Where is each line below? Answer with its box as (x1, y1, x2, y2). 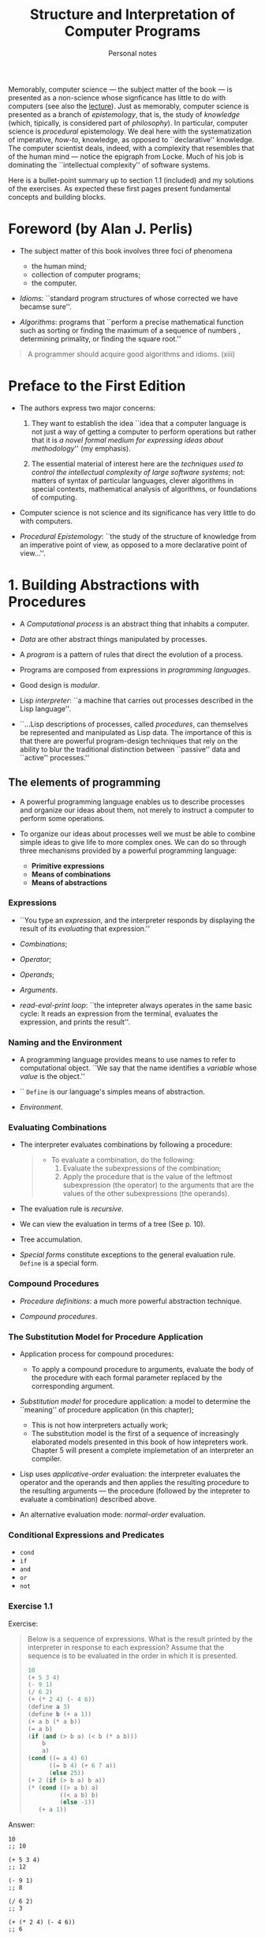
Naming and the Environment (8, 1037, 122, 1048)
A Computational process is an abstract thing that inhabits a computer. (19, 619, 250, 628)
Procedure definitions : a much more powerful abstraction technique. (19, 1296, 242, 1306)
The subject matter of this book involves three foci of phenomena (19, 246, 233, 255)
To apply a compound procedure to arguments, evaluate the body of (31, 1365, 254, 1374)
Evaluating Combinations (8, 1122, 107, 1133)
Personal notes (107, 48, 158, 58)
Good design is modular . (19, 680, 100, 689)
